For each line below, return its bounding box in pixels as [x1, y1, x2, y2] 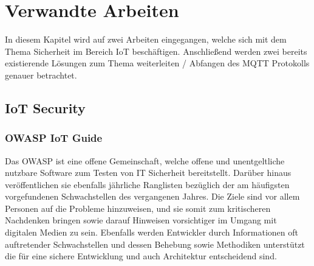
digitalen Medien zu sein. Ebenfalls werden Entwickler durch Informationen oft [5, 226, 298, 239]
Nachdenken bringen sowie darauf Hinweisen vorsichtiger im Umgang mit [5, 214, 277, 226]
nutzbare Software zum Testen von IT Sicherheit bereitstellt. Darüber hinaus [5, 166, 292, 179]
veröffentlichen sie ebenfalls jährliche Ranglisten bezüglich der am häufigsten [5, 178, 290, 191]
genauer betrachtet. [5, 68, 77, 81]
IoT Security [5, 98, 86, 117]
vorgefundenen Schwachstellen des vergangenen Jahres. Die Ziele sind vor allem [5, 190, 300, 203]
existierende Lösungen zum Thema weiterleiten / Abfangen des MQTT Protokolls [5, 57, 310, 69]
